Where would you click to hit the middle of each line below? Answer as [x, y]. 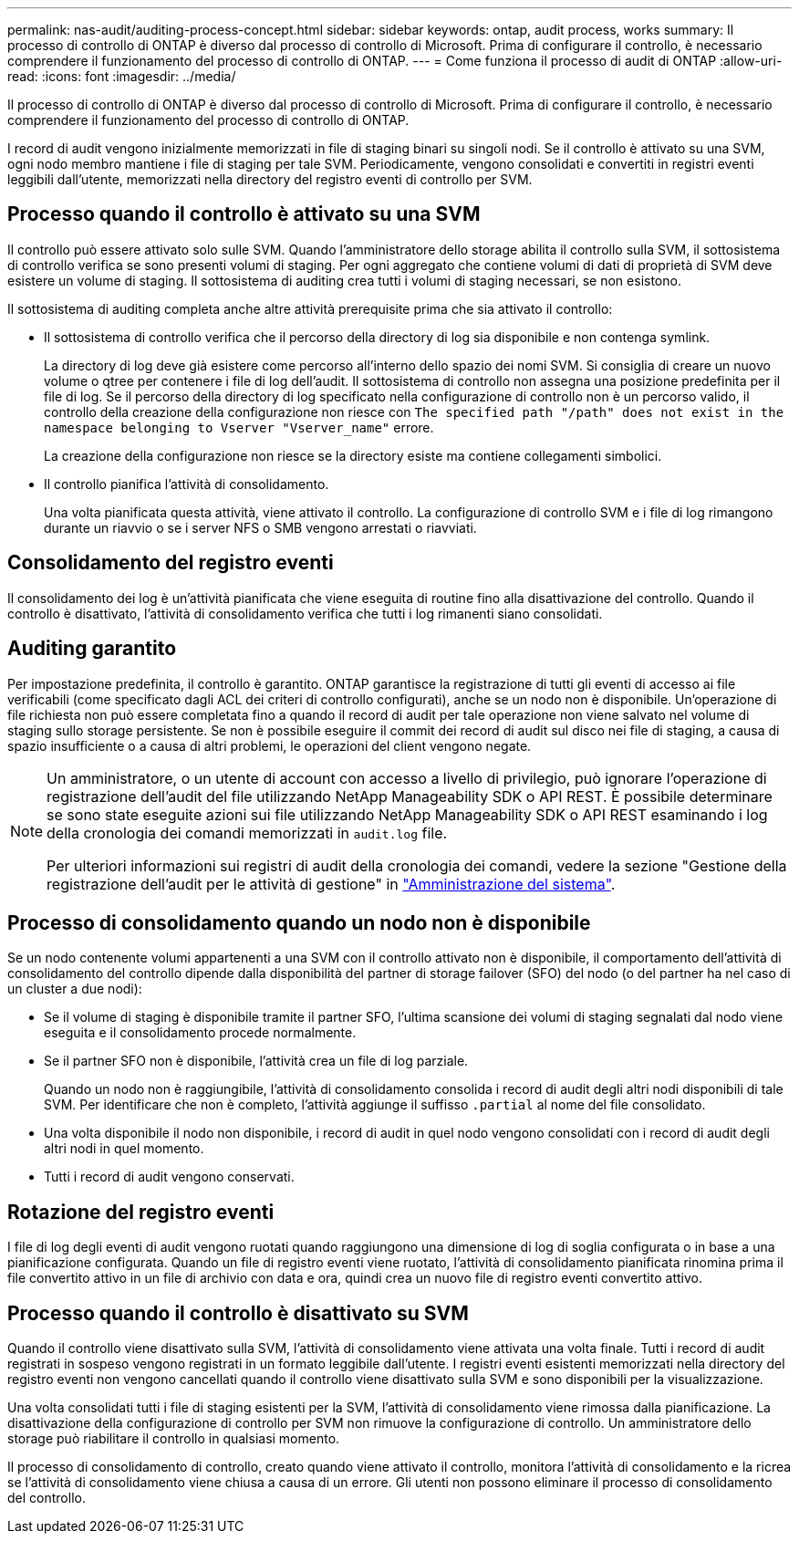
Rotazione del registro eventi [141, 1212]
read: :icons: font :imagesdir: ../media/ [122, 76]
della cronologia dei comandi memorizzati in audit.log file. [247, 833]
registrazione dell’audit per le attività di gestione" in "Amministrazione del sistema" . [331, 884]
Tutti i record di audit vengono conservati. [169, 1177]
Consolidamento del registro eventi [171, 563]
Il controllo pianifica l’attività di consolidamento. [187, 484]
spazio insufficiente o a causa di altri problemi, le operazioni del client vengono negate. [270, 745]
